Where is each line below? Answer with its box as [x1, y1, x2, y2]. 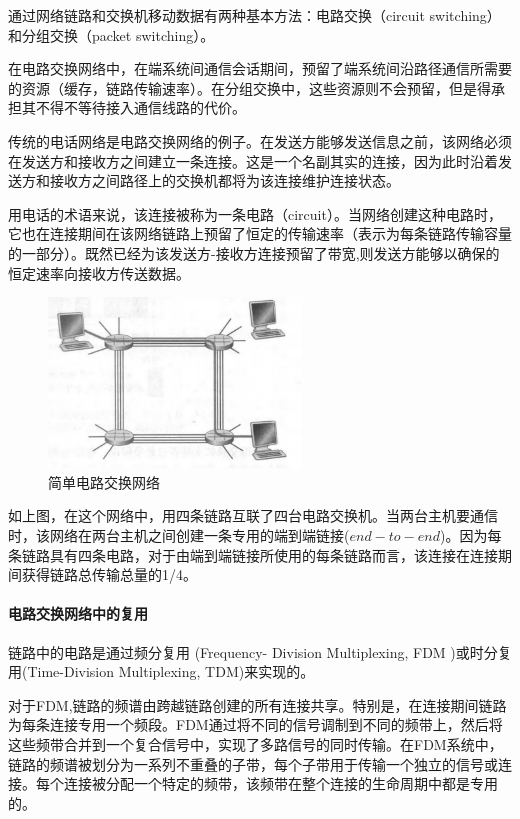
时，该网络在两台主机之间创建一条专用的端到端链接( [8, 525, 350, 546]
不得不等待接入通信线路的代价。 [35, 97, 246, 118]
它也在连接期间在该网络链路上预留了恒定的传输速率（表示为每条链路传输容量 [8, 223, 512, 244]
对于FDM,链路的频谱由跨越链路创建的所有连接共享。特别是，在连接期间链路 [8, 694, 507, 715]
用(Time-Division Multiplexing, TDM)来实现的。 [8, 661, 315, 682]
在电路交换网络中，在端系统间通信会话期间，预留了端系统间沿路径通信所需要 [8, 58, 512, 79]
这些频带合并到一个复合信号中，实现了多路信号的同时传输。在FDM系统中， [8, 733, 503, 754]
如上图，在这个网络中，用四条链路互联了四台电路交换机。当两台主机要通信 [8, 505, 498, 526]
